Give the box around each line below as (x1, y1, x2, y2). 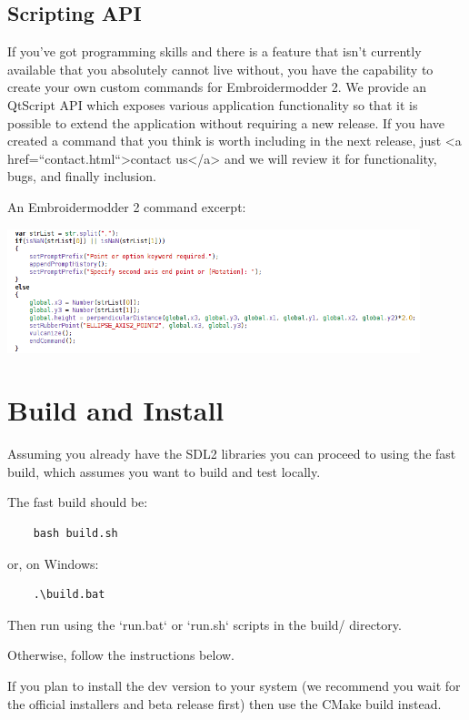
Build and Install (7, 391, 225, 429)
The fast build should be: (7, 492, 148, 512)
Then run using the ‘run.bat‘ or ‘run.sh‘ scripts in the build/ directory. (7, 614, 402, 634)
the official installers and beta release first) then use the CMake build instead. (7, 694, 442, 713)
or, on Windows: (7, 553, 99, 573)
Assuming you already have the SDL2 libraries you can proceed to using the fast (7, 444, 456, 463)
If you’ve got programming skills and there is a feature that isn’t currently (7, 42, 422, 61)
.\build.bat (33, 588, 105, 602)
